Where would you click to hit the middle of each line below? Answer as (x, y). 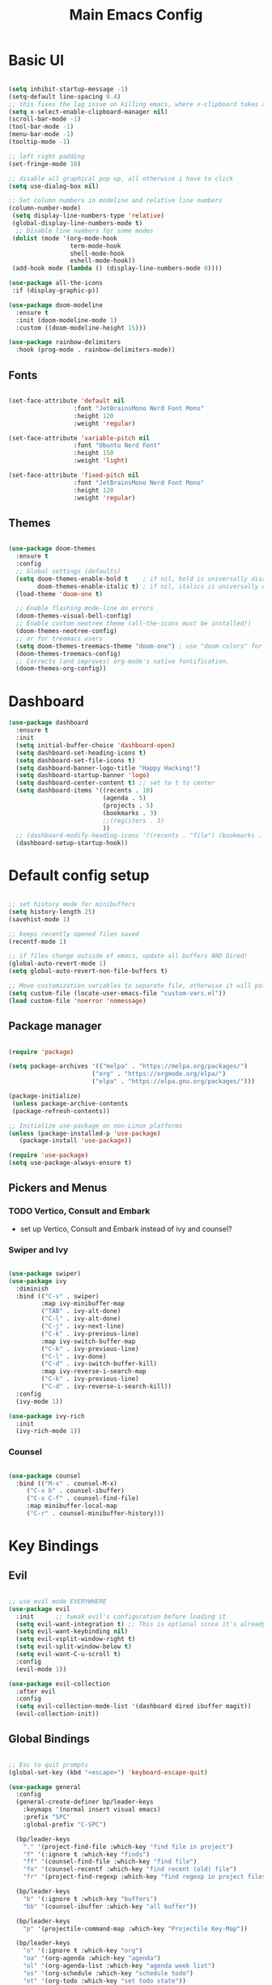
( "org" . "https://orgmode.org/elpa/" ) (159, 1074)
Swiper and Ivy (38, 1250)
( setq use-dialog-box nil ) (54, 186)
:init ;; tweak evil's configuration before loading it (121, 1617)
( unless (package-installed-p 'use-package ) (85, 1133)
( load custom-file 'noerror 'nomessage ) (78, 1001)
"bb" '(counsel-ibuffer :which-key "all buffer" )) (110, 1906)
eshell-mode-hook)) (103, 261)
